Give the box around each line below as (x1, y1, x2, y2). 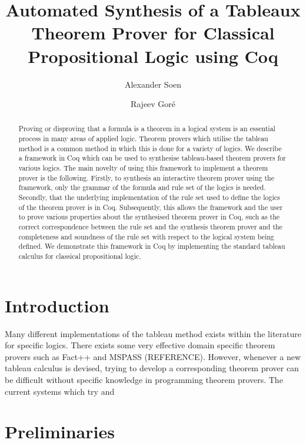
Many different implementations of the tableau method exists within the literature (5, 327, 301, 339)
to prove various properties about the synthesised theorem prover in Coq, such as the (18, 212, 280, 222)
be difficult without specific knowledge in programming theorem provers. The (5, 373, 283, 385)
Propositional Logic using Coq (28, 44, 278, 68)
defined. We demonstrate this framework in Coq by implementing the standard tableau (18, 241, 285, 251)
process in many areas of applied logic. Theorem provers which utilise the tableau (18, 134, 268, 144)
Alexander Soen (124, 78, 182, 90)
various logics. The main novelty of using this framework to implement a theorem (18, 163, 268, 173)
